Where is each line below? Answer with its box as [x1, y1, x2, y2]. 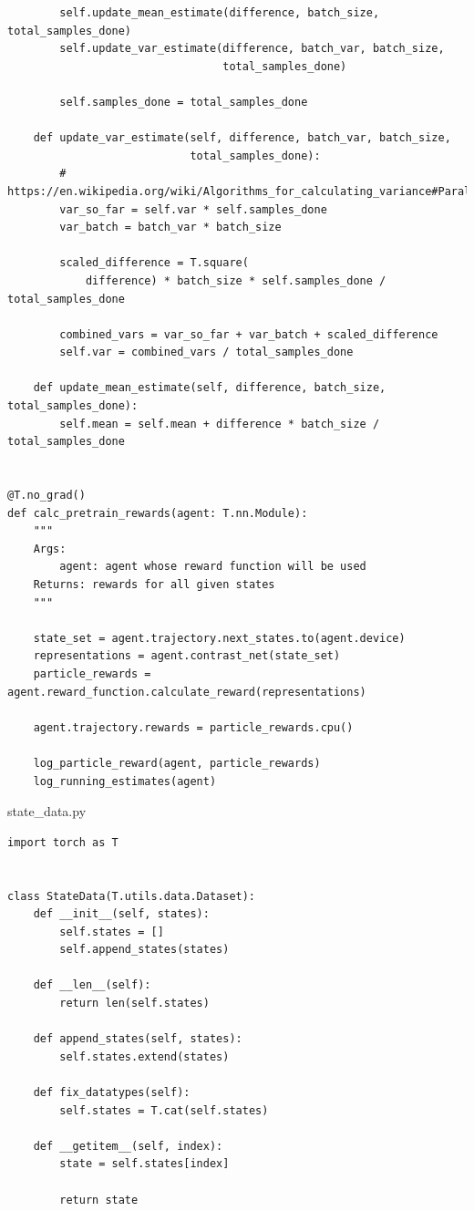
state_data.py [7, 802, 87, 821]
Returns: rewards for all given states [33, 578, 275, 591]
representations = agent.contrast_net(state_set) [33, 649, 341, 663]
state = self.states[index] [59, 1157, 230, 1171]
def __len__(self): [33, 978, 151, 992]
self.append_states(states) [59, 943, 230, 957]
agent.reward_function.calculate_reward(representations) [7, 685, 366, 699]
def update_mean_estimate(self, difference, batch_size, [33, 381, 386, 395]
